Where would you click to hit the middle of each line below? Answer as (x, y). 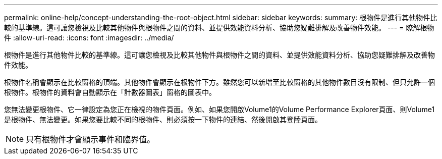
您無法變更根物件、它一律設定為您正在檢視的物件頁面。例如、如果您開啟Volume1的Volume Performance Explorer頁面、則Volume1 (219, 109)
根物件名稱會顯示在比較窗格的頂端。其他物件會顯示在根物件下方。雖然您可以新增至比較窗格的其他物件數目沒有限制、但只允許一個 (219, 82)
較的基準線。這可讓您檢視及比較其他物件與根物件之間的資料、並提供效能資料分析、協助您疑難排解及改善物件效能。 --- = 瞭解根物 (219, 28)
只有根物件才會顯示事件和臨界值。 (91, 139)
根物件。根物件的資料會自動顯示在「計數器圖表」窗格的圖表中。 (110, 92)
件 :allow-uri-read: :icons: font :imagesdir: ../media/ (89, 38)
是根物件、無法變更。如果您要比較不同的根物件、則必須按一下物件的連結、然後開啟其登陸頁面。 (163, 119)
